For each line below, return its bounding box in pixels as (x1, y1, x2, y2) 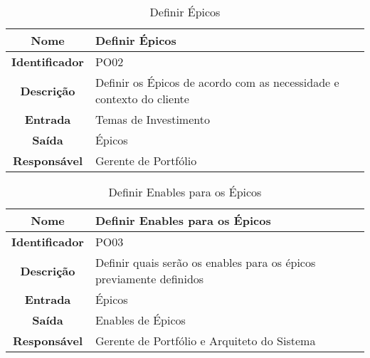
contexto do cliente (95, 90, 189, 107)
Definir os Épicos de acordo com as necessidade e (95, 74, 339, 90)
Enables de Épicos (95, 312, 186, 328)
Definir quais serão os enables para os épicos (95, 254, 316, 270)
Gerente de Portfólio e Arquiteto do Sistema (95, 332, 316, 349)
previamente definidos (95, 270, 204, 287)
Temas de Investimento (95, 111, 210, 127)
